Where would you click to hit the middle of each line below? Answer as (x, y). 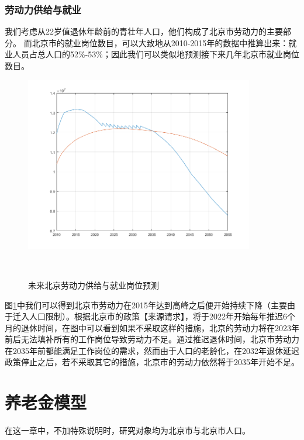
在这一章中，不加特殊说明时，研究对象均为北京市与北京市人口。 (127, 430)
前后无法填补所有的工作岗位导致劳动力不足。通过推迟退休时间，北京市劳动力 (152, 339)
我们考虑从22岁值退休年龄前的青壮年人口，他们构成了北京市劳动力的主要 (144, 31)
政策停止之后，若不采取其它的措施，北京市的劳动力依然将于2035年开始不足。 (152, 362)
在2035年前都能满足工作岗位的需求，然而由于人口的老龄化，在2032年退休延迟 (152, 350)
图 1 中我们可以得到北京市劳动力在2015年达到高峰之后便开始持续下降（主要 (146, 305)
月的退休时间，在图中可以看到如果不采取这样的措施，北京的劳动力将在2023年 (152, 327)
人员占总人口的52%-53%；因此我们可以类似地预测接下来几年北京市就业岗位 (156, 54)
